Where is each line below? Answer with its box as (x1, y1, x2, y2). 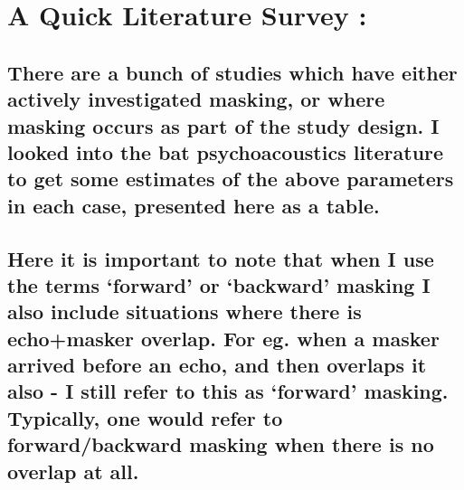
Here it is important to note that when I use (7, 244, 434, 272)
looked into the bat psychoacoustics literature (7, 137, 444, 165)
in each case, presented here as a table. (7, 191, 380, 219)
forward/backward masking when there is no (7, 430, 434, 458)
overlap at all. (7, 457, 139, 485)
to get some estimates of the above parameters (7, 165, 454, 193)
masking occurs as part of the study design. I (7, 111, 440, 139)
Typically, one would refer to (7, 403, 283, 431)
